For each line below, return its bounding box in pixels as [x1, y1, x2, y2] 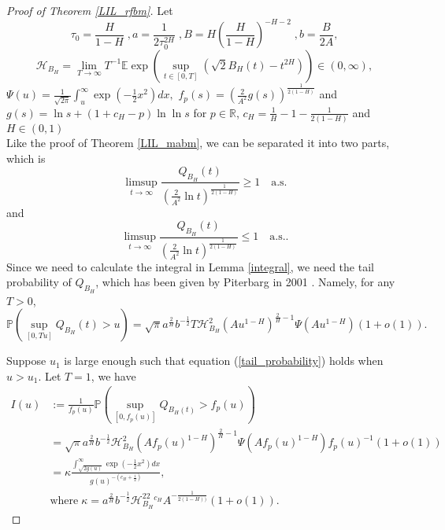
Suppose [6, 352, 46, 369]
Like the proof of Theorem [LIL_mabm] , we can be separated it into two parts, [6, 134, 390, 151]
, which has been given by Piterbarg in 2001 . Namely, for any [95, 274, 395, 290]
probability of [6, 274, 72, 290]
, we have [91, 367, 136, 384]
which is [6, 149, 46, 166]
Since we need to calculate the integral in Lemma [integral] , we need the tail [6, 258, 374, 274]
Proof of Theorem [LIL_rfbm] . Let [6, 2, 173, 18]
